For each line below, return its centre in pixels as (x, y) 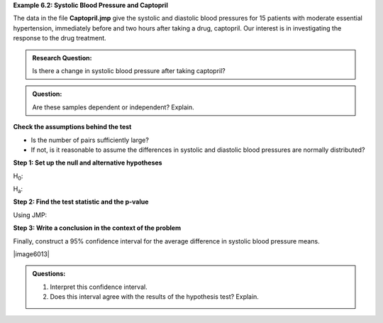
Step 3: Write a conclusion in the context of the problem (97, 228)
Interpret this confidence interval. (99, 287)
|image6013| (31, 254)
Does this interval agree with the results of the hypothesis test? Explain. (154, 297)
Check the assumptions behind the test (72, 127)
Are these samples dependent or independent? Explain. (113, 107)
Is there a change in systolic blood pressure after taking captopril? (129, 70)
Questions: (49, 274)
